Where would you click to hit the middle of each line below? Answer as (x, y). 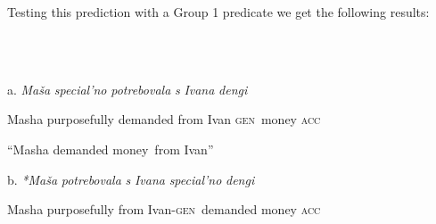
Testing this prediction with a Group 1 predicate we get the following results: (218, 12)
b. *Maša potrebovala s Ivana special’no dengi (131, 179)
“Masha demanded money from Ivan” (111, 149)
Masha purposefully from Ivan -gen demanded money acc (164, 209)
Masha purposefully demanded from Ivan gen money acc (164, 119)
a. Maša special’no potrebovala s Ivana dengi (128, 89)
